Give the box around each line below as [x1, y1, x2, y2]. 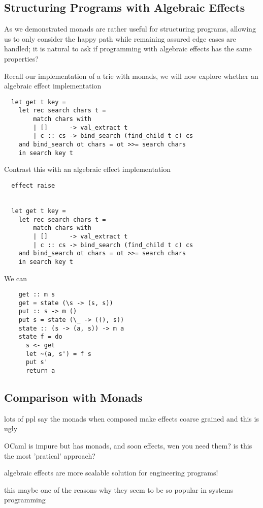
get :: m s [18, 291, 55, 298]
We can [4, 273, 27, 283]
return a [25, 367, 55, 375]
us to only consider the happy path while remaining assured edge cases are [4, 33, 236, 44]
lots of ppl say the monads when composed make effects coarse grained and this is [4, 413, 259, 424]
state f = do [18, 333, 62, 341]
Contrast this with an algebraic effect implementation [4, 164, 171, 174]
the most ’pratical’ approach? [4, 450, 95, 461]
